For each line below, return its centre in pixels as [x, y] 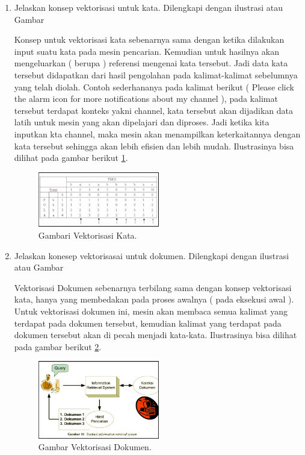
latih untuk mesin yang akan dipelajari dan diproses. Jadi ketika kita [142, 122]
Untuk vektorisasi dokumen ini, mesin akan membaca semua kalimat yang [151, 311]
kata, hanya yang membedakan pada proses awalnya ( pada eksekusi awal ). [154, 299]
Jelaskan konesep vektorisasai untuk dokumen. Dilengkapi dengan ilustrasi [152, 255]
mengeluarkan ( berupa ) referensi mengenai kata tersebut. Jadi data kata [151, 63]
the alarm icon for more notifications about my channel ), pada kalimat [146, 99]
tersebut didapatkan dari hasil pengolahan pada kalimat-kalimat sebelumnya [156, 74]
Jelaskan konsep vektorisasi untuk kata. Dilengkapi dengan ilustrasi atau [149, 7]
